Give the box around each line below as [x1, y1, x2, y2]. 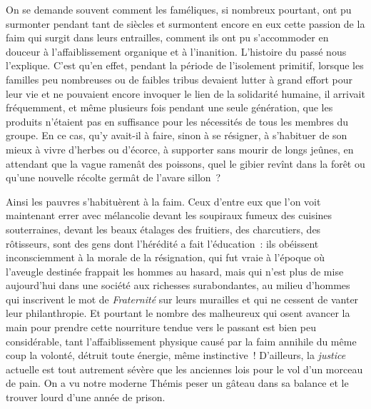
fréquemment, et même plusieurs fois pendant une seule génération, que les [6, 100, 333, 115]
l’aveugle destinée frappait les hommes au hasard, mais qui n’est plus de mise [6, 263, 344, 278]
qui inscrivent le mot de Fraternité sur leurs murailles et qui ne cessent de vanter [6, 291, 359, 306]
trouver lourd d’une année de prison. [6, 390, 166, 405]
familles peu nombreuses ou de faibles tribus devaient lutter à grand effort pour [6, 71, 352, 86]
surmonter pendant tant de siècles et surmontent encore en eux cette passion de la [6, 16, 365, 31]
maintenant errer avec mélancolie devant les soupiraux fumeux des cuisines [6, 208, 332, 223]
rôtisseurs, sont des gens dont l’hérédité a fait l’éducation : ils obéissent [6, 236, 319, 251]
